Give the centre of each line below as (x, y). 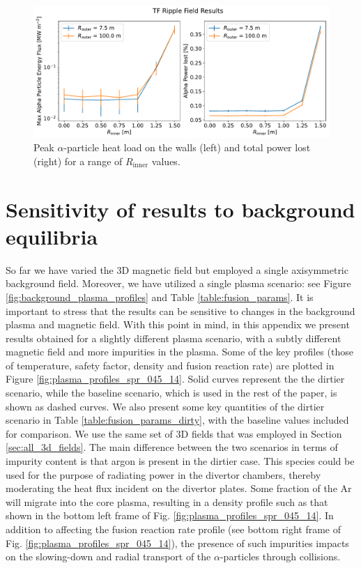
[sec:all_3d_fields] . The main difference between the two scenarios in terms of (172, 447)
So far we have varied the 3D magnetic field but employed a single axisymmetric (177, 269)
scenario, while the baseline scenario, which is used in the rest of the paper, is (171, 393)
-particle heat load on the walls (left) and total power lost (187, 147)
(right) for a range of (78, 161)
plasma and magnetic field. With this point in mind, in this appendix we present (178, 324)
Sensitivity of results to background (180, 209)
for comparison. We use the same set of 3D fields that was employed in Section (174, 433)
